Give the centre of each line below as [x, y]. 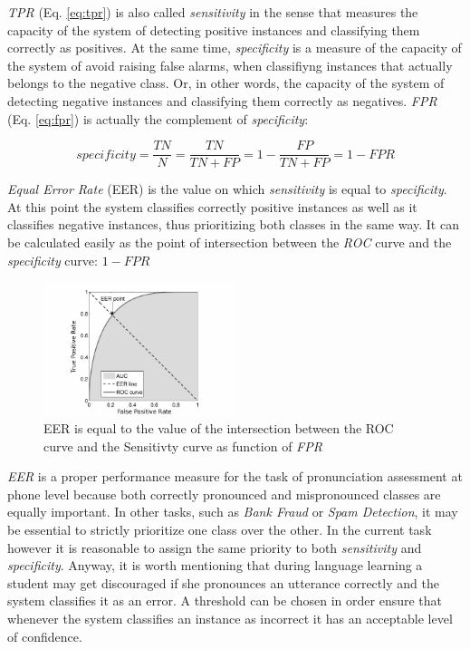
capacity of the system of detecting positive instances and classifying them [214, 29]
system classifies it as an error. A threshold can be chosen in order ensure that [225, 601]
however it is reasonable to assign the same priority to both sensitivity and [215, 547]
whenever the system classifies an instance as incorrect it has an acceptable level [230, 618]
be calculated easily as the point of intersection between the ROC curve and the [230, 242]
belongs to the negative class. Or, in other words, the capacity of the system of [226, 83]
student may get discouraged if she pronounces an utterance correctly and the [223, 582]
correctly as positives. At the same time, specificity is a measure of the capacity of [235, 48]
